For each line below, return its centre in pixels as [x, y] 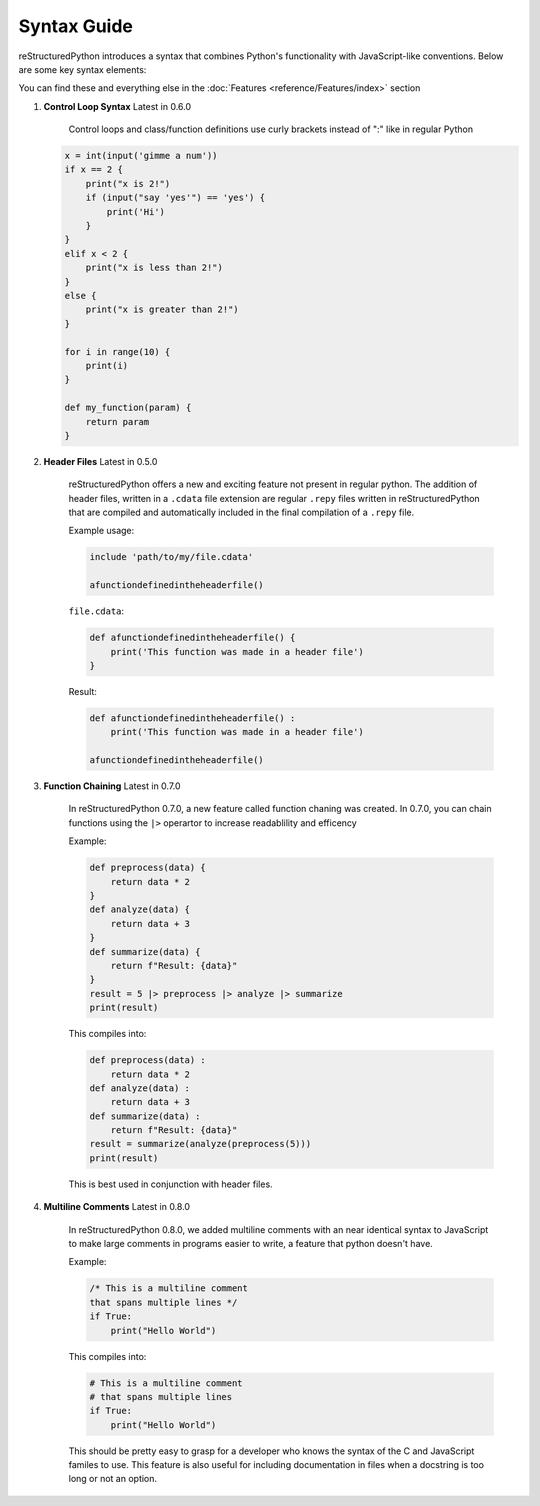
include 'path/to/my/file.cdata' [171, 557]
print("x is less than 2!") [154, 268]
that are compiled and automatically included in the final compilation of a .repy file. [241, 512]
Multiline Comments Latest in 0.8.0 [116, 1207]
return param [117, 421]
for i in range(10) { [117, 351]
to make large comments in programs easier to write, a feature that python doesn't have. [251, 1244]
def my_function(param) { [128, 408]
